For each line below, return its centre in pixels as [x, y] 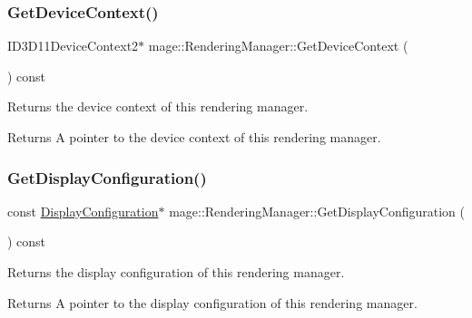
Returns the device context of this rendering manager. [158, 106]
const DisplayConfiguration [83, 211]
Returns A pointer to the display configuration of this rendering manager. [212, 302]
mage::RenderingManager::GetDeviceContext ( [278, 46]
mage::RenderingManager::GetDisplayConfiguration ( [317, 211]
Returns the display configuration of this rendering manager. [176, 272]
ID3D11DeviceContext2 [73, 46]
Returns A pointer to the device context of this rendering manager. [194, 137]
